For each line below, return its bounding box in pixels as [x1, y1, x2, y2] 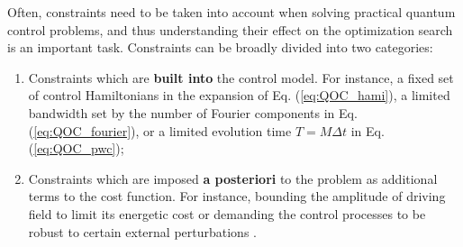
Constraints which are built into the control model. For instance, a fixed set [28, 68, 454, 87]
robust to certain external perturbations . [28, 222, 257, 241]
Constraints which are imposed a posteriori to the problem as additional [28, 169, 438, 188]
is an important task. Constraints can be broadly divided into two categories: [7, 38, 433, 57]
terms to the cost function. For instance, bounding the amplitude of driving [28, 187, 446, 206]
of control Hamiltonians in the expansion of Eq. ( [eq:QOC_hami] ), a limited [28, 86, 450, 105]
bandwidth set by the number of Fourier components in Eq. [28, 103, 358, 122]
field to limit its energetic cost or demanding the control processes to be [28, 204, 426, 223]
